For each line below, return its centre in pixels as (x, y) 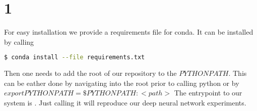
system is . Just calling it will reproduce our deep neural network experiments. (125, 102)
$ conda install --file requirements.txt (75, 58)
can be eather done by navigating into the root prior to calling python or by (122, 83)
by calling (19, 41)
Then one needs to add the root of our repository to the (90, 73)
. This (238, 73)
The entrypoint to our (208, 93)
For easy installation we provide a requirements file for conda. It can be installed (129, 32)
